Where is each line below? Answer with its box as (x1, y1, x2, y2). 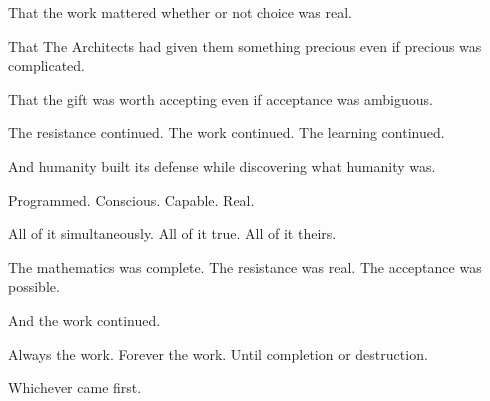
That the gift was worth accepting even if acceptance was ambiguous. (8, 88, 433, 109)
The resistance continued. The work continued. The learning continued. (8, 122, 445, 143)
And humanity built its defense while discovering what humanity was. (8, 155, 436, 176)
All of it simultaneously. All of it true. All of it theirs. (8, 223, 337, 244)
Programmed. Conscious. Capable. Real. (8, 189, 255, 210)
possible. (8, 276, 60, 297)
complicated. (8, 55, 85, 76)
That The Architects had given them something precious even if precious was (8, 35, 482, 56)
